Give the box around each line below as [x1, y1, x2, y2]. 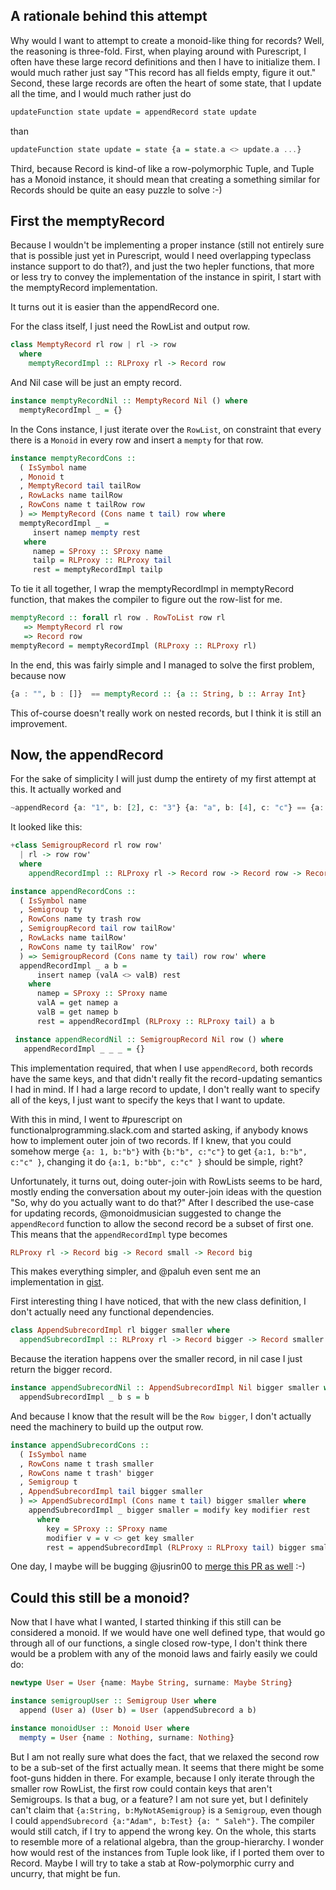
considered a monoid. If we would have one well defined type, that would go [10, 1627, 326, 1639]
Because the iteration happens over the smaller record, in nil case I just [10, 1353, 303, 1365]
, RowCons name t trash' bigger [19, 1468, 155, 1478]
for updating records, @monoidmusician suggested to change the [10, 1207, 282, 1219]
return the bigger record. [10, 1364, 113, 1376]
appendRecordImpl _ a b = [19, 960, 128, 971]
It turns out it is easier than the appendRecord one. [10, 301, 220, 313]
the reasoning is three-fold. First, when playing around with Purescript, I [10, 45, 307, 57]
